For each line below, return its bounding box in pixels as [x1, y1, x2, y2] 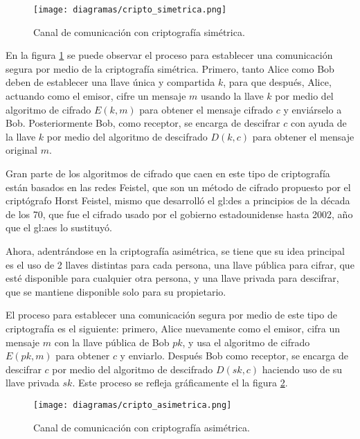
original [6, 143, 37, 157]
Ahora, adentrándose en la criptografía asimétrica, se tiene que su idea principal [6, 243, 345, 258]
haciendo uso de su [262, 361, 343, 376]
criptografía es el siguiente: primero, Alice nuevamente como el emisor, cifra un [6, 321, 341, 335]
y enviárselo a [283, 102, 342, 116]
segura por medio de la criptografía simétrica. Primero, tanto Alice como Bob [6, 61, 334, 75]
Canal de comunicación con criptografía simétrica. [33, 24, 245, 39]
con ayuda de [290, 116, 347, 130]
